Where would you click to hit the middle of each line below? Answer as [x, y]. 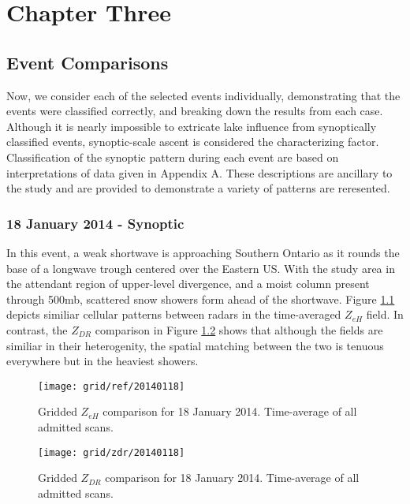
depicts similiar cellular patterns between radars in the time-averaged [174, 314]
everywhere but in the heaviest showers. [102, 361]
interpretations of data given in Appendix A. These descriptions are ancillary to [199, 172]
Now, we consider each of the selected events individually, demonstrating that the [203, 95]
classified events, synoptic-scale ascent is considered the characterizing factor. [193, 142]
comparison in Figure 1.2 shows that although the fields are [239, 329]
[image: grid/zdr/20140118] [112, 452]
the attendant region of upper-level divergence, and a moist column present [188, 284]
